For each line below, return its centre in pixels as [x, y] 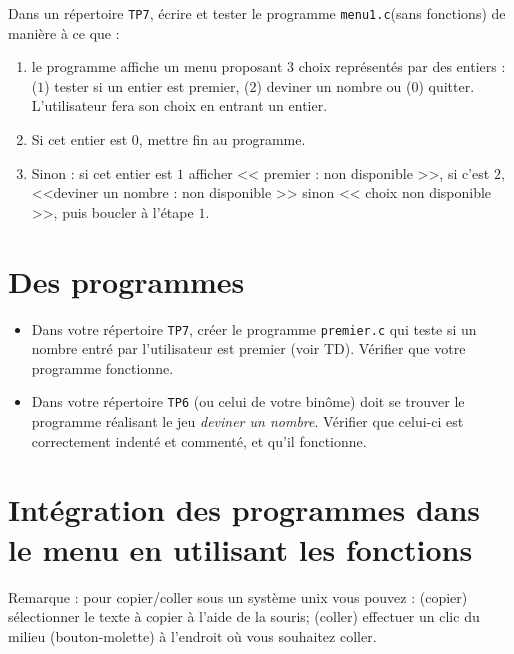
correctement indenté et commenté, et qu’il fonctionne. [199, 440]
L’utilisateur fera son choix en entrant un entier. [179, 105]
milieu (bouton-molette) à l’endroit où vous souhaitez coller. [192, 635]
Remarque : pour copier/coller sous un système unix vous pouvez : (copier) [238, 596]
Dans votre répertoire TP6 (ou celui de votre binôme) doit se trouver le [248, 401]
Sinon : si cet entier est [102, 172]
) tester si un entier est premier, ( [147, 85]
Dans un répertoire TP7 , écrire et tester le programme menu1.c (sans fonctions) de [257, 13]
